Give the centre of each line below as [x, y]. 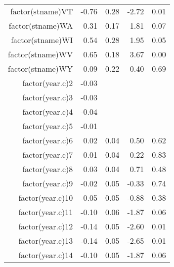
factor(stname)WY [41, 68]
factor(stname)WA [41, 25]
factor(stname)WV [41, 54]
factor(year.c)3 [48, 97]
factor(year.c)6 [48, 140]
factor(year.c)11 [46, 212]
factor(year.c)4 [48, 111]
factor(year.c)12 [46, 226]
